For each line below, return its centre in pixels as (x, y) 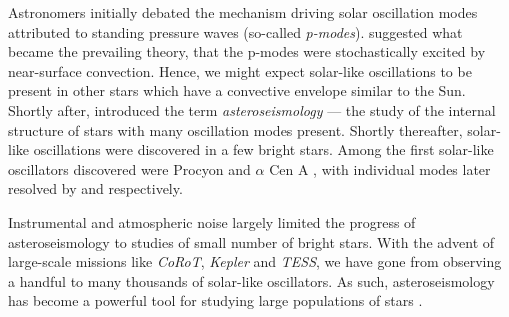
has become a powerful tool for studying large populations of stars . (215, 300)
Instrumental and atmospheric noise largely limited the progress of (212, 221)
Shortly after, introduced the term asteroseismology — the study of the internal (252, 109)
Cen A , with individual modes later (380, 168)
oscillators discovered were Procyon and (129, 168)
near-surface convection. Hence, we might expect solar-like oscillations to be (240, 70)
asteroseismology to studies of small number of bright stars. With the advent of (251, 241)
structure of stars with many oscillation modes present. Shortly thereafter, (235, 129)
